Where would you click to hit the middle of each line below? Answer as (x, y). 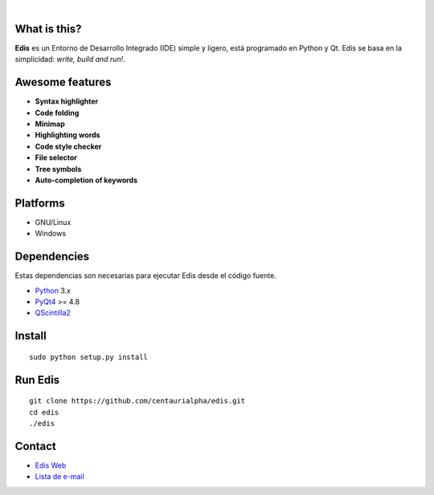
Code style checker (68, 146)
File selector (56, 157)
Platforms (40, 203)
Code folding (57, 112)
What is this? (48, 29)
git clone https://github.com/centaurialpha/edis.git (137, 401)
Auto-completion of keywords (86, 180)
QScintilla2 (53, 313)
